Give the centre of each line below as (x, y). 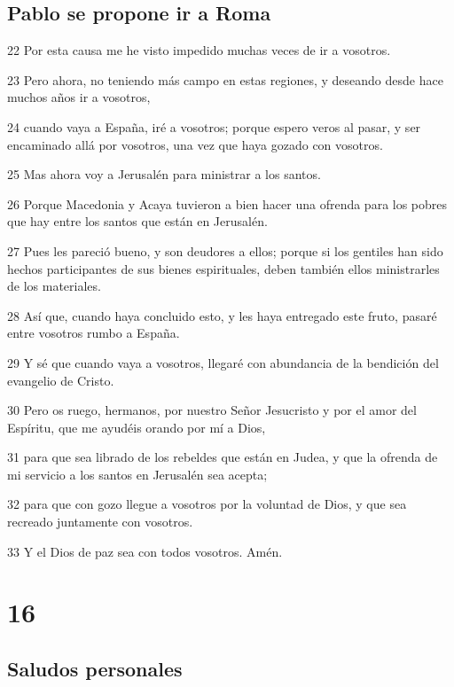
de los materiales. (54, 286)
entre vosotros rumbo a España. (94, 333)
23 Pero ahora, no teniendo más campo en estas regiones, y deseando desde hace (225, 79)
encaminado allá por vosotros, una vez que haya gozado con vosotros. (195, 144)
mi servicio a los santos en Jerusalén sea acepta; (137, 474)
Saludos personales (95, 669)
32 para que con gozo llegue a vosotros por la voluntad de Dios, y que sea (207, 504)
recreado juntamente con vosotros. (100, 522)
